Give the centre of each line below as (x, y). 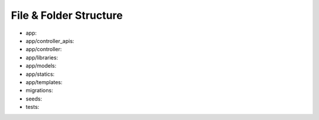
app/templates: (44, 82)
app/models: (41, 66)
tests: (32, 107)
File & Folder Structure (67, 15)
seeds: (34, 99)
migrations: (39, 91)
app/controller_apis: (50, 41)
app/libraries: (42, 57)
